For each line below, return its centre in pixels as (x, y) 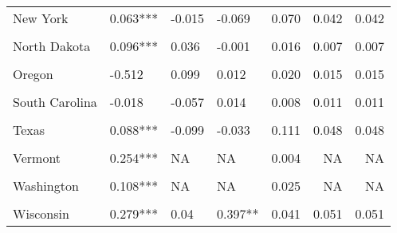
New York (41, 18)
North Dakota (52, 46)
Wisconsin (41, 213)
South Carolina (55, 102)
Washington (46, 186)
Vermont (37, 158)
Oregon (33, 74)
